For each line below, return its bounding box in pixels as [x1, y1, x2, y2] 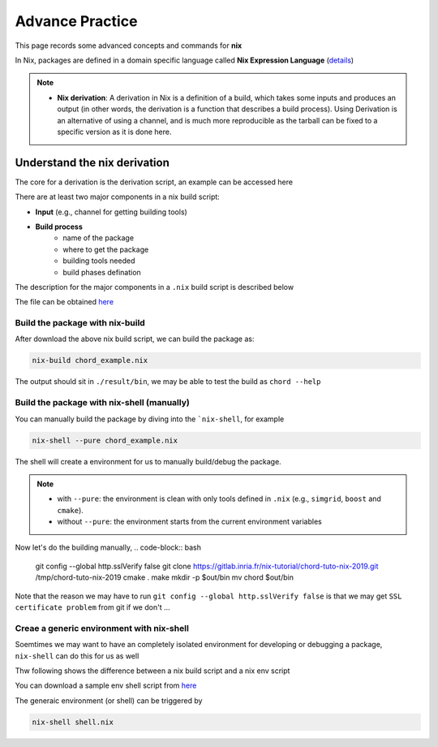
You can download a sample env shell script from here [15, 680, 197, 690]
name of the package [62, 233, 134, 243]
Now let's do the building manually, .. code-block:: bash [15, 542, 202, 552]
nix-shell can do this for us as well [15, 650, 140, 661]
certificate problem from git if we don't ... [15, 602, 170, 612]
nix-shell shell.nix [32, 717, 114, 727]
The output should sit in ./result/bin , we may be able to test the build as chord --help [15, 377, 321, 386]
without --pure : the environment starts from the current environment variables [57, 516, 322, 527]
